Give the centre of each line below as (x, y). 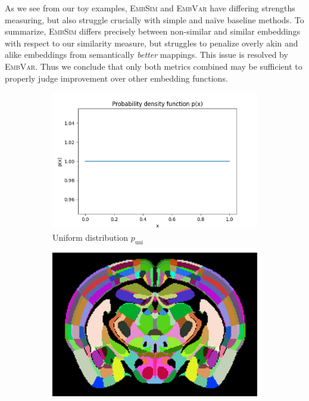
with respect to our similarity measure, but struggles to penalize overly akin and (152, 43)
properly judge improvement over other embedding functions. (116, 78)
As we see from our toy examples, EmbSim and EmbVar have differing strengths (150, 8)
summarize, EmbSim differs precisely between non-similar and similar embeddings (153, 31)
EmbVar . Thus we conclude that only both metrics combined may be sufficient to (154, 66)
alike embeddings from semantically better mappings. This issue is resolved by (146, 55)
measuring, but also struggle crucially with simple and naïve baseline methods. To (154, 19)
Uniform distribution (90, 237)
